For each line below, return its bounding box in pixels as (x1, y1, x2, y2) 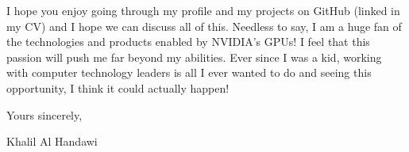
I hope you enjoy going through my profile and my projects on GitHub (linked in (6, 2, 400, 18)
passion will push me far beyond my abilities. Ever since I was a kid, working (6, 48, 382, 65)
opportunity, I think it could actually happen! (6, 79, 230, 96)
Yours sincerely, (6, 106, 83, 123)
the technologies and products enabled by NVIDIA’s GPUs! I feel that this (6, 33, 370, 50)
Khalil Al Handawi (6, 133, 98, 150)
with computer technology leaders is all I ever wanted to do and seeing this (6, 64, 372, 81)
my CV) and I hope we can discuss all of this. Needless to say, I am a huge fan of (6, 17, 402, 34)
